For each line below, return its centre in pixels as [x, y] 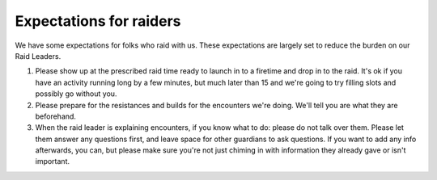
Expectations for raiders [98, 21]
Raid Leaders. [38, 56]
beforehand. [56, 116]
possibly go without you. [76, 94]
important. [53, 161]
